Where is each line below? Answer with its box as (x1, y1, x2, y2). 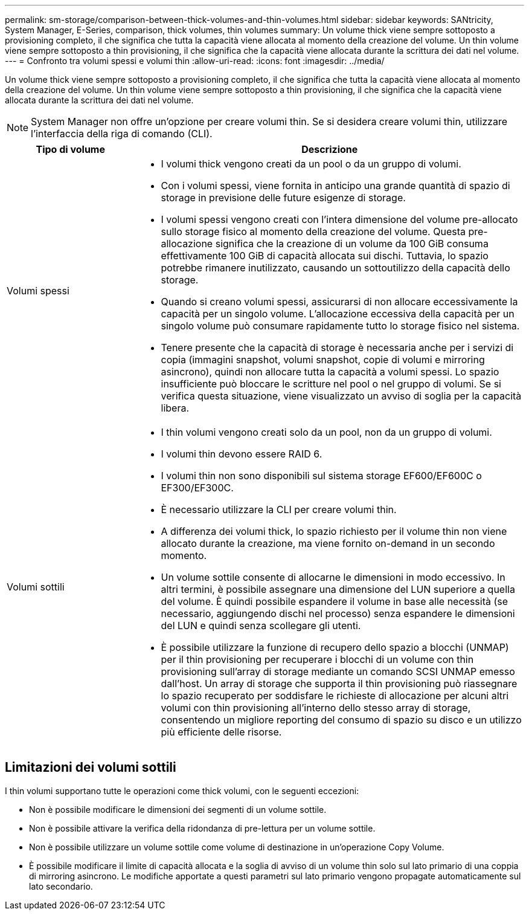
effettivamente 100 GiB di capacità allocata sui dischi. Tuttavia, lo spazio (161, 250, 489, 262)
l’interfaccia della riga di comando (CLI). (31, 128, 213, 140)
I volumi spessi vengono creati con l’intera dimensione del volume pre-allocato (161, 213, 518, 225)
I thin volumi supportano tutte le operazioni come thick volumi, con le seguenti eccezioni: (5, 785, 359, 796)
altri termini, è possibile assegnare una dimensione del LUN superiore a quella (161, 583, 515, 595)
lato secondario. (29, 881, 93, 891)
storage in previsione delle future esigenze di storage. (161, 192, 406, 204)
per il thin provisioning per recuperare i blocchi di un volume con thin (161, 653, 474, 665)
